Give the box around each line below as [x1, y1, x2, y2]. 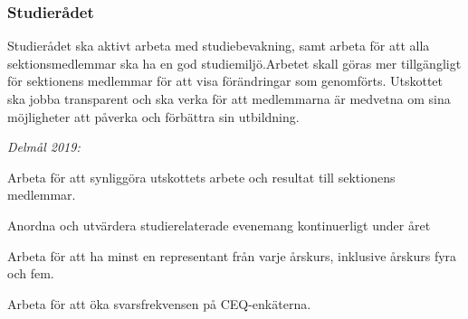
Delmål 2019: [7, 137, 81, 156]
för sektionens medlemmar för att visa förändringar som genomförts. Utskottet [7, 71, 444, 90]
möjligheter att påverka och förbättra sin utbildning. [7, 107, 300, 126]
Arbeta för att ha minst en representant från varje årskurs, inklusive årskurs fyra [7, 246, 457, 265]
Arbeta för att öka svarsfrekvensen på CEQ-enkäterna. [7, 294, 311, 313]
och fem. [7, 264, 54, 283]
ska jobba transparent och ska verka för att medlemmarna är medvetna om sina [7, 89, 451, 108]
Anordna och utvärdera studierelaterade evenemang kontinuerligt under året [7, 215, 431, 234]
